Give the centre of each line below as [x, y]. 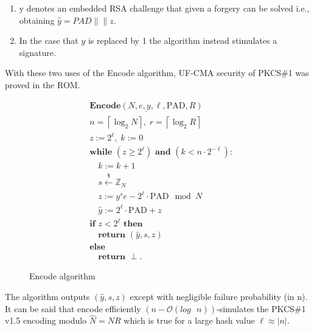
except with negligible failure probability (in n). [219, 296]
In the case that [49, 40]
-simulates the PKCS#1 [261, 308]
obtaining [37, 20]
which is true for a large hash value [189, 320]
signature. [37, 52]
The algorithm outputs [47, 296]
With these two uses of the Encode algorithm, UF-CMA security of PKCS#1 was [157, 73]
